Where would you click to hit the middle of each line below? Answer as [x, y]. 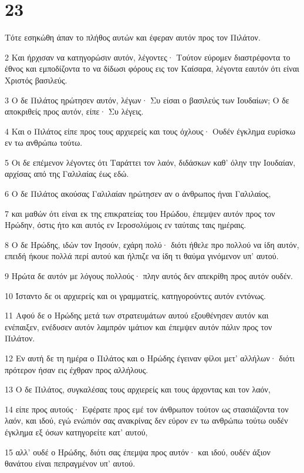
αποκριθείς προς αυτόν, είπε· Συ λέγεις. [74, 111]
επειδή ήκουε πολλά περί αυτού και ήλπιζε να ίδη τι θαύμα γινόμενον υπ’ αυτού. [142, 256]
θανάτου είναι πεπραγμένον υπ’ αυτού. [70, 463]
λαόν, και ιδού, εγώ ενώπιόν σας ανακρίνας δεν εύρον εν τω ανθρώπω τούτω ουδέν [146, 420]
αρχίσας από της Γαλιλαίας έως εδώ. [67, 174]
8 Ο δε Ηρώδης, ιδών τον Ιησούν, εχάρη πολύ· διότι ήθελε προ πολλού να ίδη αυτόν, [152, 244]
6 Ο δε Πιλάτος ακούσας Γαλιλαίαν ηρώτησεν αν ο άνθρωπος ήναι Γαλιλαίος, [138, 194]
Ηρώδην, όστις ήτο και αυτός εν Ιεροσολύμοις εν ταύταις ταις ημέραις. [126, 225]
